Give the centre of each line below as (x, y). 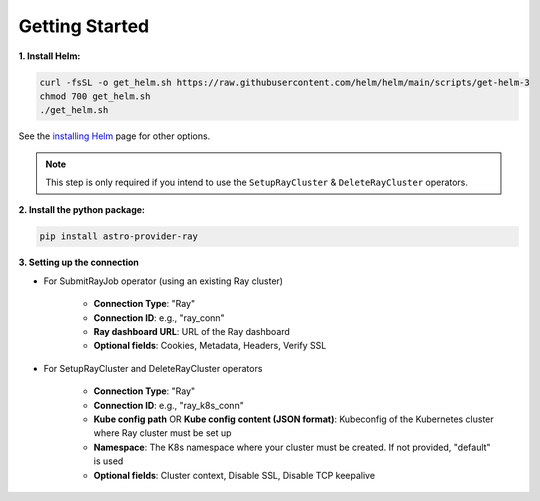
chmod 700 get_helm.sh (95, 96)
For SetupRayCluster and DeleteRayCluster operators (153, 368)
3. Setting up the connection (79, 262)
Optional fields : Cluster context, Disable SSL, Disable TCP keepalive (234, 475)
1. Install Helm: (49, 56)
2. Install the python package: (81, 210)
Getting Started (84, 26)
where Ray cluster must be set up (162, 433)
